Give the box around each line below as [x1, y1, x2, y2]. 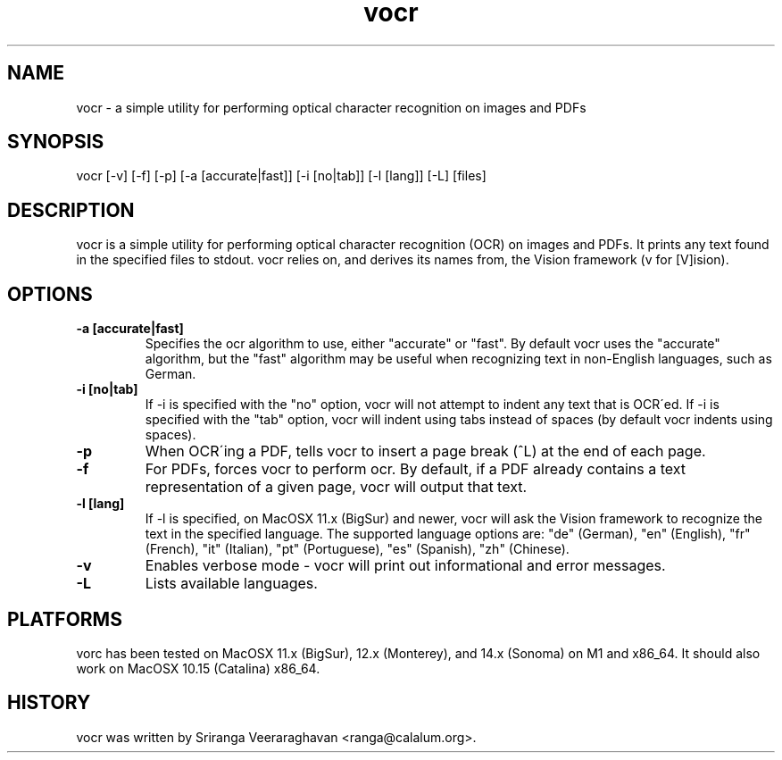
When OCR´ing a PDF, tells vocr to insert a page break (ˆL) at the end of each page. [145, 442, 706, 461]
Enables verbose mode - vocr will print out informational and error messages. [145, 556, 666, 575]
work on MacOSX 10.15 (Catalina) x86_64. [76, 660, 320, 676]
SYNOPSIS [7, 130, 104, 154]
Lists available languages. [145, 574, 318, 593]
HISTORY [7, 691, 91, 714]
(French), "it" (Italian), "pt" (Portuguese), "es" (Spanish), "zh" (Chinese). [145, 541, 570, 557]
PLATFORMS [7, 607, 122, 631]
